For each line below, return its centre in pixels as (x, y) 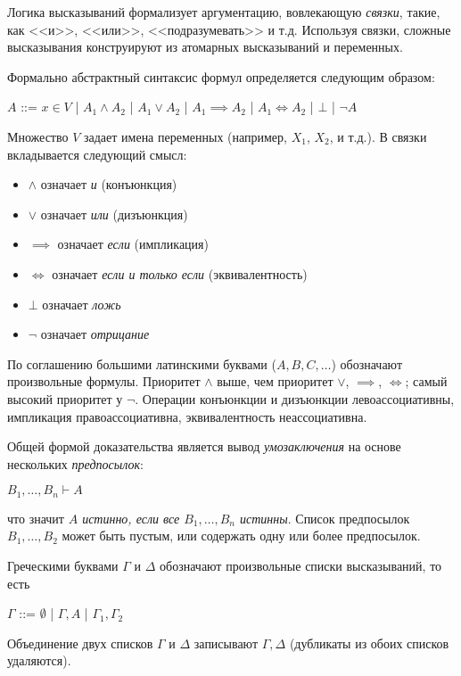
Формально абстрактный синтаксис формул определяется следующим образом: (221, 76)
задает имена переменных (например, (185, 136)
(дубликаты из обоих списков (369, 643)
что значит (36, 518)
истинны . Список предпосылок (325, 518)
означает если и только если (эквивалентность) (180, 273)
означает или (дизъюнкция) (114, 214)
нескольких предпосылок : (75, 463)
